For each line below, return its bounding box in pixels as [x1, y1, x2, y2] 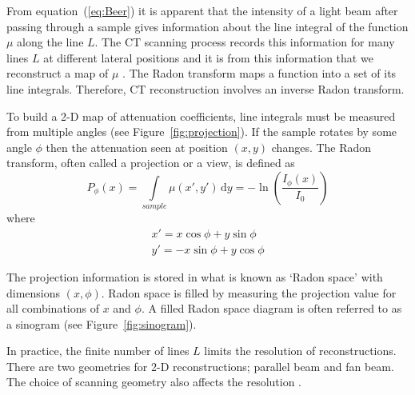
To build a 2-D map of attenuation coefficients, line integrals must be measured [6, 107, 396, 124]
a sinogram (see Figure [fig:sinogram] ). [6, 315, 197, 332]
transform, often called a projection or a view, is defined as [6, 154, 295, 171]
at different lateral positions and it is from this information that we [43, 49, 373, 66]
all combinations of [6, 300, 99, 317]
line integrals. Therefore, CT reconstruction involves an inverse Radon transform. [6, 80, 405, 97]
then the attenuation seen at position [46, 138, 228, 155]
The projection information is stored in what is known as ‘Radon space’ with [6, 268, 383, 285]
